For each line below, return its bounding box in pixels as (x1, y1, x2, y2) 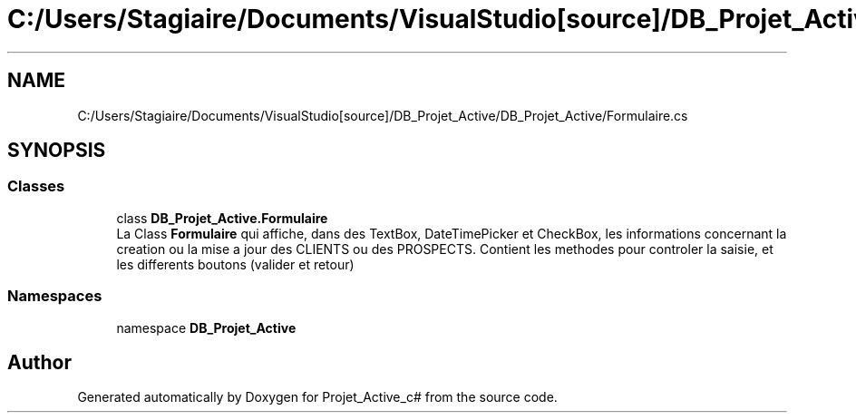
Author (7, 350, 72, 374)
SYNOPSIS (7, 139, 106, 162)
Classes (7, 177, 65, 196)
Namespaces (7, 287, 102, 306)
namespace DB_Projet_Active (116, 319, 297, 336)
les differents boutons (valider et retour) (116, 256, 355, 272)
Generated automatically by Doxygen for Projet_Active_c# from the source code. (77, 389, 558, 405)
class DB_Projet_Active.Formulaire (116, 210, 328, 226)
